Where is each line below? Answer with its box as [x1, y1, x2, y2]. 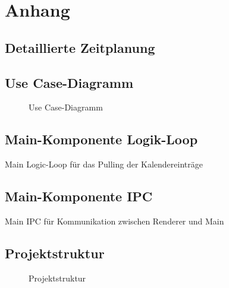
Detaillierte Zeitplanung [5, 38, 155, 56]
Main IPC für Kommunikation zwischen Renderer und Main [5, 214, 224, 227]
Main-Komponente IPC [5, 187, 153, 205]
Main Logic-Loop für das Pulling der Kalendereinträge [5, 158, 203, 170]
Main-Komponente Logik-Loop [5, 130, 198, 148]
